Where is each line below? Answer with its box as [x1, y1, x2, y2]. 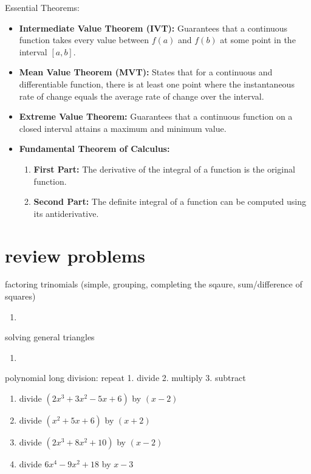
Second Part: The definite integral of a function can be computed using [33, 195, 307, 208]
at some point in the [220, 33, 296, 46]
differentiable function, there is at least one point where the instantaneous [19, 77, 295, 90]
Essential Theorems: [5, 1, 80, 13]
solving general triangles [5, 331, 95, 343]
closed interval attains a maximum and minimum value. [19, 122, 227, 134]
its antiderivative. [33, 207, 99, 219]
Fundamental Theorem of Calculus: [19, 142, 170, 155]
